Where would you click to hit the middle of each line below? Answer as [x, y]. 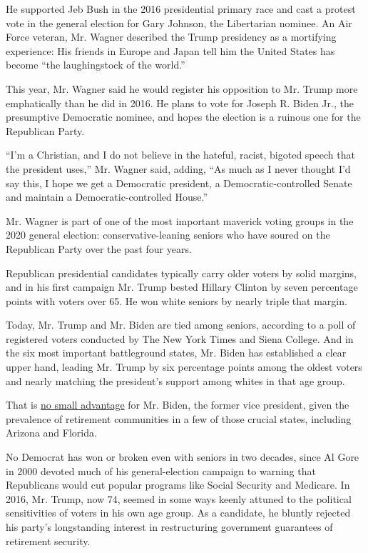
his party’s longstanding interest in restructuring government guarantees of [169, 527]
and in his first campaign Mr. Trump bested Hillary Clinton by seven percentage [182, 287]
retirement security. [48, 540]
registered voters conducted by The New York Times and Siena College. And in [180, 338]
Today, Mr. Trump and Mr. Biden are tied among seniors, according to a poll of [181, 325]
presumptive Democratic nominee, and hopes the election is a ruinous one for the [183, 117]
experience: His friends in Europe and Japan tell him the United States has [170, 50]
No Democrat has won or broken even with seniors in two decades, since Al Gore [183, 457]
